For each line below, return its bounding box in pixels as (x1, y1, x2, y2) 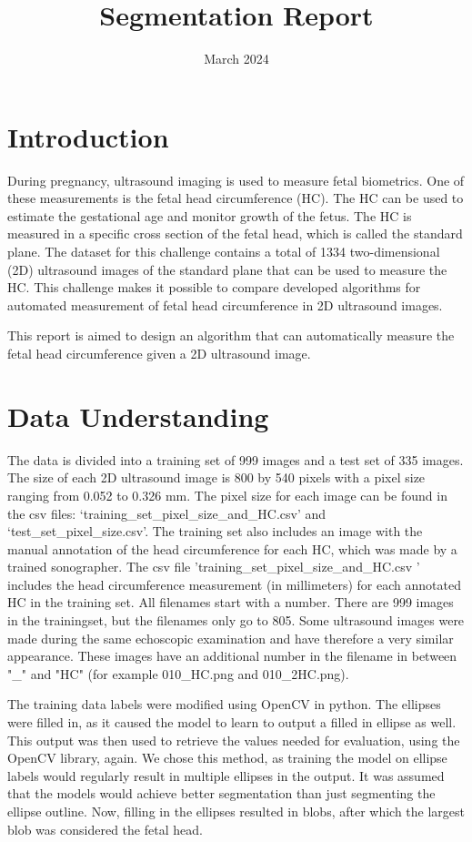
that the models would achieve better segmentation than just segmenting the (7, 784, 436, 803)
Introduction (7, 117, 169, 155)
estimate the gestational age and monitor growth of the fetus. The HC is (7, 206, 412, 225)
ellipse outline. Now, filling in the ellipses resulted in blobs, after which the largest (7, 802, 466, 820)
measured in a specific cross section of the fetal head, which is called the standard (7, 224, 463, 243)
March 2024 (204, 49, 269, 68)
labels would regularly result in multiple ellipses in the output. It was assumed (7, 766, 445, 785)
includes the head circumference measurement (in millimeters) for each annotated (7, 574, 461, 593)
